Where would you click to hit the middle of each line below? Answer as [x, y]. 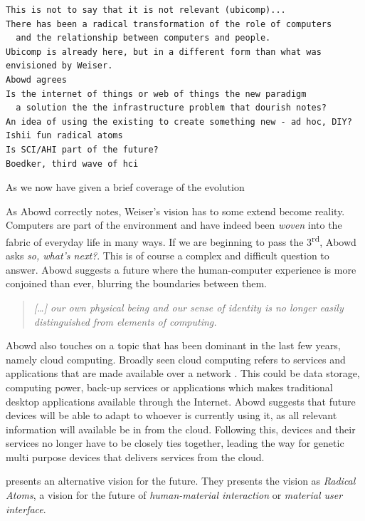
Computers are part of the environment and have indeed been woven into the [174, 225]
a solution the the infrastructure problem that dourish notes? [171, 108]
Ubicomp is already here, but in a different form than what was [164, 52]
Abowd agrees [36, 79]
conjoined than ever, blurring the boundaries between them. [136, 283]
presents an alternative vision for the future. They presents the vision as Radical [181, 481]
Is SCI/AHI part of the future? [82, 149]
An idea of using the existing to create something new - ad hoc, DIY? [179, 122]
